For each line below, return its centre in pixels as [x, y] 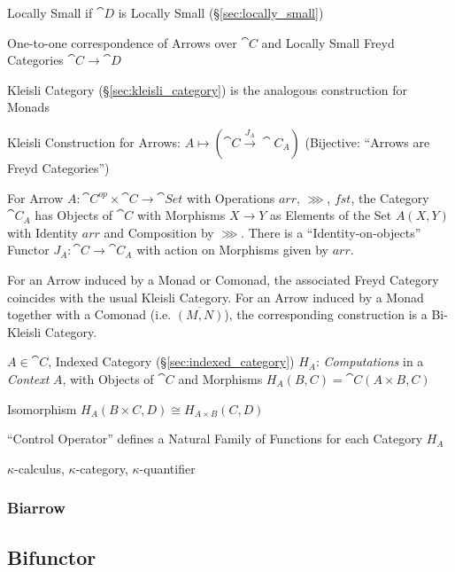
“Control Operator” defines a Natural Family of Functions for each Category [215, 439]
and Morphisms [220, 378]
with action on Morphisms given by [232, 250]
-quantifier [167, 468]
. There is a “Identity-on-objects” [331, 232]
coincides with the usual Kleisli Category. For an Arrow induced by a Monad [216, 297]
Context [28, 378]
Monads [28, 107]
